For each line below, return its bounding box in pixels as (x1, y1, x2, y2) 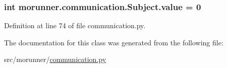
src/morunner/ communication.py (4, 54, 106, 64)
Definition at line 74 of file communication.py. (4, 20, 146, 31)
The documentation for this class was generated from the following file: (4, 37, 223, 47)
